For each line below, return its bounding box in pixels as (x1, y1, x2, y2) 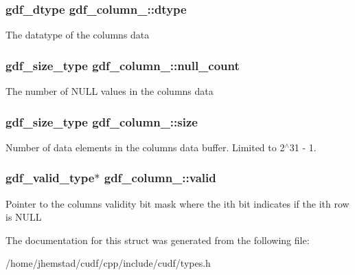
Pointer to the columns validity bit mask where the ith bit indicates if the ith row (5, 196, 350, 210)
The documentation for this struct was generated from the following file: (5, 232, 310, 247)
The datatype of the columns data (5, 27, 150, 42)
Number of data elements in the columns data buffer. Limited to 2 (5, 140, 285, 154)
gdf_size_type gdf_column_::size (5, 113, 198, 130)
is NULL (5, 210, 42, 224)
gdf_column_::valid (104, 169, 216, 186)
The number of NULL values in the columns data (5, 84, 214, 98)
